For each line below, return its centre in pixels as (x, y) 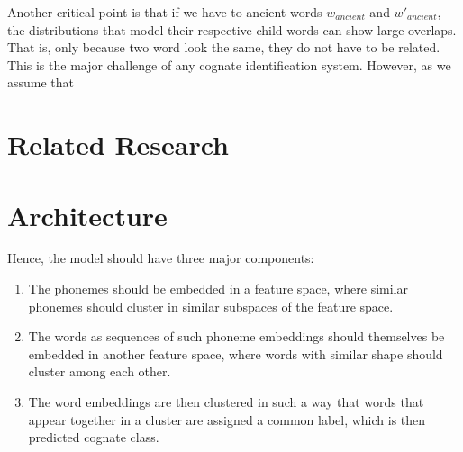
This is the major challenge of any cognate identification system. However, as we (229, 64)
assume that (41, 82)
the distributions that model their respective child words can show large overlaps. (232, 29)
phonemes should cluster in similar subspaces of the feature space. (211, 306)
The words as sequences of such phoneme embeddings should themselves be (236, 336)
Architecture (87, 215)
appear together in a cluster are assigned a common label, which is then (227, 419)
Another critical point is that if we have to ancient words (165, 12)
